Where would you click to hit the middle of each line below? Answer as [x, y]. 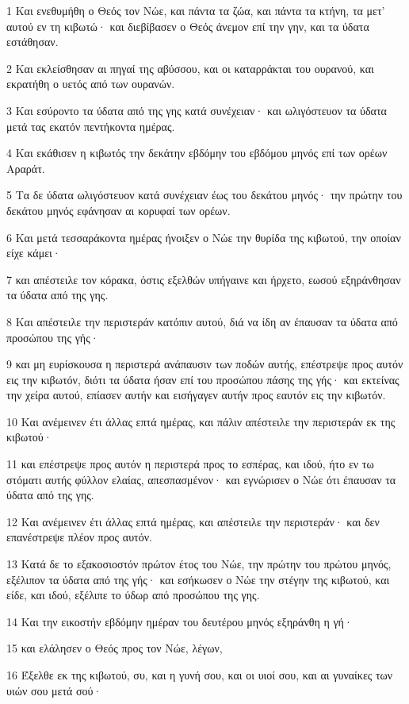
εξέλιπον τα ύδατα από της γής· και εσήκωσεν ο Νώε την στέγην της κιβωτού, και [198, 579]
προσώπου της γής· [53, 337]
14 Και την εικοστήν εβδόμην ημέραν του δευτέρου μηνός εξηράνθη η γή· [180, 621]
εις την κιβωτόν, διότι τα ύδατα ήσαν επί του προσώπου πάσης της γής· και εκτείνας [203, 379]
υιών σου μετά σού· [54, 690]
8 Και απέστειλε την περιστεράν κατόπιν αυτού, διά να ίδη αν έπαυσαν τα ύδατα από [202, 321]
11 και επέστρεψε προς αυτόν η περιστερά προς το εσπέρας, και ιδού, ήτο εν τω [190, 464]
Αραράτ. [26, 168]
